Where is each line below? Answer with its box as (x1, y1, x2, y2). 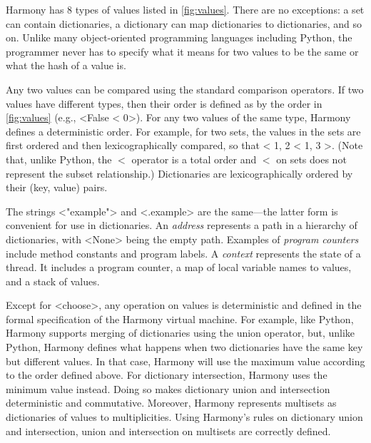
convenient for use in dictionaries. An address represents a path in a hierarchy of (6, 218, 357, 233)
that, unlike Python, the (6, 151, 112, 166)
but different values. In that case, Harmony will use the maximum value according (6, 353, 365, 368)
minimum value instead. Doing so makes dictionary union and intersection (6, 381, 330, 396)
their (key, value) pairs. (6, 180, 108, 195)
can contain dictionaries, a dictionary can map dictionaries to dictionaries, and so (6, 16, 362, 31)
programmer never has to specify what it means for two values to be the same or (6, 44, 359, 58)
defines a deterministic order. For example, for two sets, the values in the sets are (6, 123, 361, 138)
